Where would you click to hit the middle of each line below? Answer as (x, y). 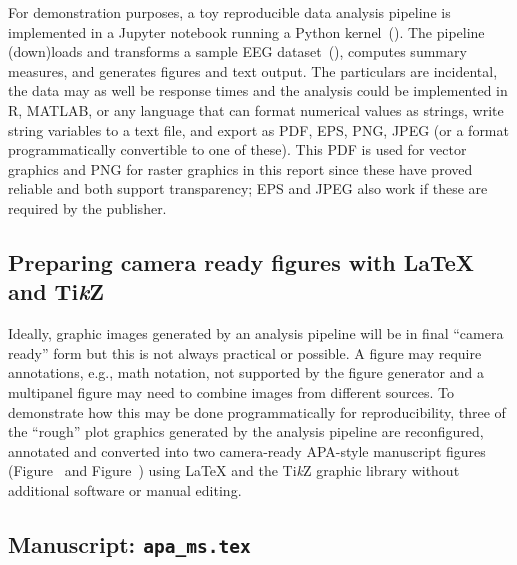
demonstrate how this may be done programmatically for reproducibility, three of (257, 411)
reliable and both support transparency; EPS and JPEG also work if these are (248, 188)
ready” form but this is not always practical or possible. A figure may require (245, 352)
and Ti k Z (56, 291)
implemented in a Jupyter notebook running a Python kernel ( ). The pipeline (246, 31)
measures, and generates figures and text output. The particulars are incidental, (253, 70)
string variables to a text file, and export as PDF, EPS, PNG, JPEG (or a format (258, 129)
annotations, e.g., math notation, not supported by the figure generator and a (246, 372)
